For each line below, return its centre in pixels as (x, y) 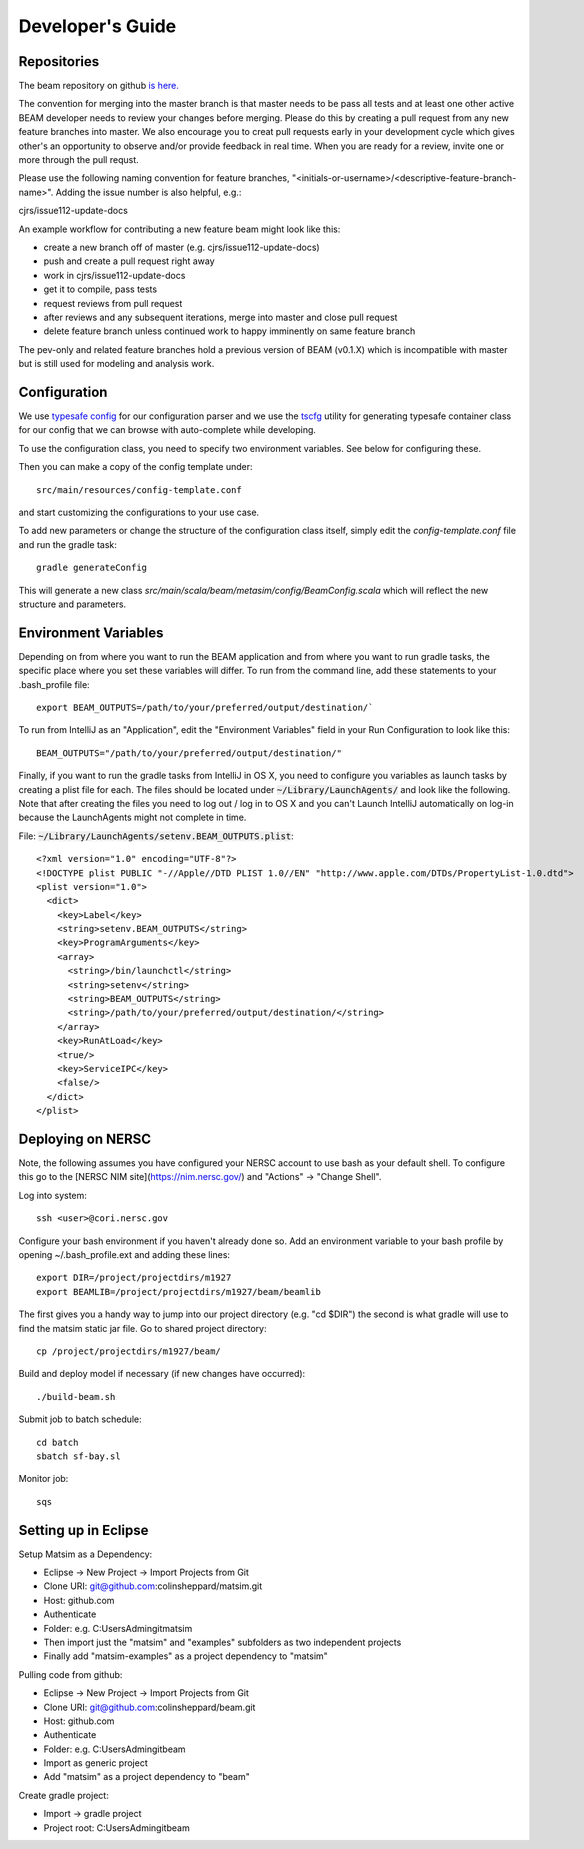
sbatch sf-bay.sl (78, 1456)
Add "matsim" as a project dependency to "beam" (146, 1777)
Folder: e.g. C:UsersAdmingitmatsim (118, 1628)
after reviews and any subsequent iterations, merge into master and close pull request (220, 317)
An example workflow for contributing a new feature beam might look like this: (179, 229)
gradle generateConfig (92, 568)
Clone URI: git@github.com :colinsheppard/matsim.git (153, 1586)
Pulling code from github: (70, 1674)
